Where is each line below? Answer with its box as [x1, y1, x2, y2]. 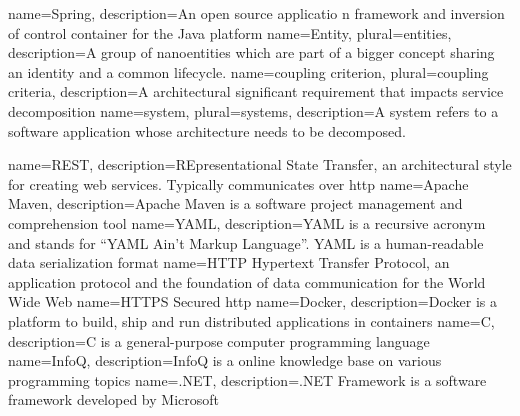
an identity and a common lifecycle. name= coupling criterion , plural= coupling [8, 61, 489, 82]
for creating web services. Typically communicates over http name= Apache [8, 173, 469, 194]
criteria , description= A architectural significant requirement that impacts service [8, 81, 504, 102]
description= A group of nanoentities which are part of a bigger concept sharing [8, 42, 495, 63]
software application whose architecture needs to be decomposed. [8, 120, 406, 141]
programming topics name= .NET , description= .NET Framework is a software [8, 369, 487, 390]
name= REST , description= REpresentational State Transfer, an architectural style [8, 154, 512, 175]
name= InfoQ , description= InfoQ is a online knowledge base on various [8, 350, 442, 371]
